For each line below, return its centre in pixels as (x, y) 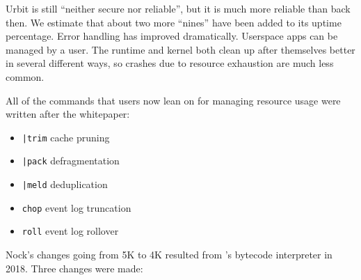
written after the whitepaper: (68, 114)
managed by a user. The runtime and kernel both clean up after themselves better (180, 49)
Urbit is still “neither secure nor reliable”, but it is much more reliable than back (178, 8)
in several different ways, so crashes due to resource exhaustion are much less (170, 63)
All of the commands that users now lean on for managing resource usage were (173, 100)
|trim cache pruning (66, 137)
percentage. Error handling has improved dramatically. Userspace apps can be (172, 36)
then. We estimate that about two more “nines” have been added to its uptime (174, 22)
